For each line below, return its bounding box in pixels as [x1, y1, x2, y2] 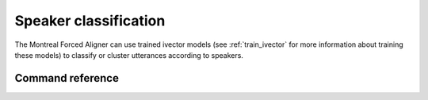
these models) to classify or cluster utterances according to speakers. [14, 50, 243, 60]
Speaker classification [14, 12, 166, 29]
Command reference [14, 71, 119, 85]
